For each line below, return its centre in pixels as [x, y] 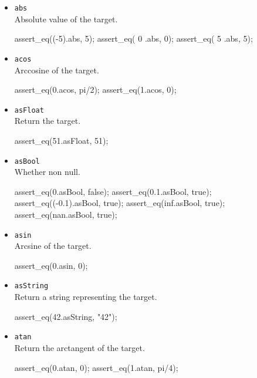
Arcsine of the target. [53, 246]
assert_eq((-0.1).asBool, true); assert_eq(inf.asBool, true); [120, 203]
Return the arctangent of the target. [80, 347]
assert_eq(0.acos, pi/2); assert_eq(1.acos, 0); [95, 90]
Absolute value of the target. [66, 18]
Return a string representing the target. [86, 297]
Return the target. [48, 121]
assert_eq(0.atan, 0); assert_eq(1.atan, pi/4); [96, 367]
